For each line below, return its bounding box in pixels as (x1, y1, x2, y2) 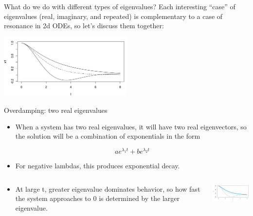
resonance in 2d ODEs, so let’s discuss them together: (4, 20, 164, 31)
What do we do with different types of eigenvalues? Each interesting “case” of (4, 1, 235, 11)
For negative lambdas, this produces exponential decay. (15, 161, 180, 171)
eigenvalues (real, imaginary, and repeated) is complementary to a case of (4, 11, 223, 21)
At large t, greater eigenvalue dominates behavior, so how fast (15, 183, 200, 194)
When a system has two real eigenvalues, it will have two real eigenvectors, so (15, 121, 247, 131)
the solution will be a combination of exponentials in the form (15, 131, 200, 141)
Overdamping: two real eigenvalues (4, 105, 108, 115)
